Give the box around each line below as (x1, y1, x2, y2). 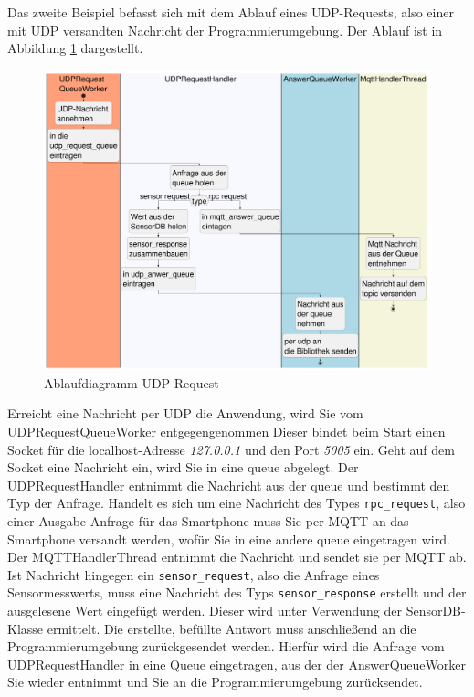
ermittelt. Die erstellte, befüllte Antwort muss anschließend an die (47, 618, 416, 638)
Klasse (7, 618, 44, 638)
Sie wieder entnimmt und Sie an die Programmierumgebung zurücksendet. (7, 672, 423, 692)
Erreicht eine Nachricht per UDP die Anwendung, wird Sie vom (7, 404, 363, 423)
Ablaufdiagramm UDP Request (44, 373, 219, 392)
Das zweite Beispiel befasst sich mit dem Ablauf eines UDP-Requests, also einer (7, 3, 454, 21)
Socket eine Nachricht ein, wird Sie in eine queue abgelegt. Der (7, 458, 359, 477)
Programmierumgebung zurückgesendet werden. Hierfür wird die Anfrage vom (7, 637, 445, 656)
